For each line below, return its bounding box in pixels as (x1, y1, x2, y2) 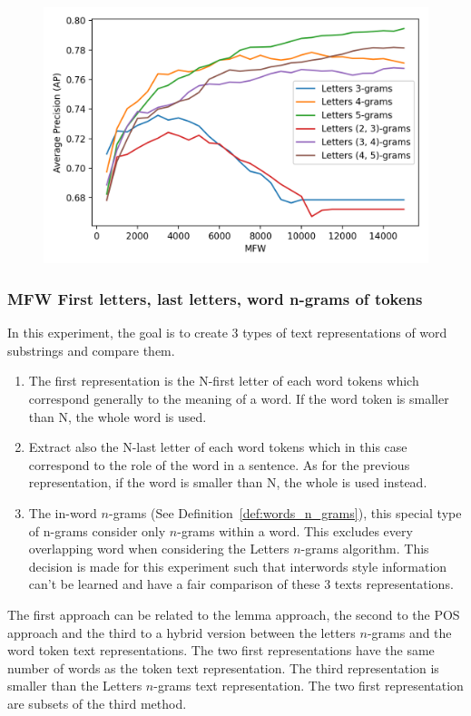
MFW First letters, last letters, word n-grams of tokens (7, 287, 423, 309)
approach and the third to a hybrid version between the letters (7, 623, 356, 642)
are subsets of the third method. (7, 693, 187, 712)
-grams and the (367, 623, 452, 642)
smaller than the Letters (7, 676, 142, 695)
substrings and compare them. (7, 340, 175, 359)
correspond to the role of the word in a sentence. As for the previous (28, 455, 410, 474)
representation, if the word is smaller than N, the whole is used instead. (28, 473, 427, 492)
